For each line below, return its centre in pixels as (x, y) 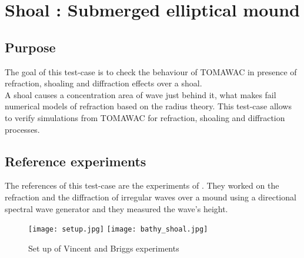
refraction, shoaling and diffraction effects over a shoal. (103, 83)
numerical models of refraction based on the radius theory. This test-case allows (148, 106)
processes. (22, 129)
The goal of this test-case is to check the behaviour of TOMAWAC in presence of (151, 71)
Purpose (30, 47)
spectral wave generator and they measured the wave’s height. (116, 208)
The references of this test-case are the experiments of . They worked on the (142, 185)
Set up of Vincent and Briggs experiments (104, 248)
